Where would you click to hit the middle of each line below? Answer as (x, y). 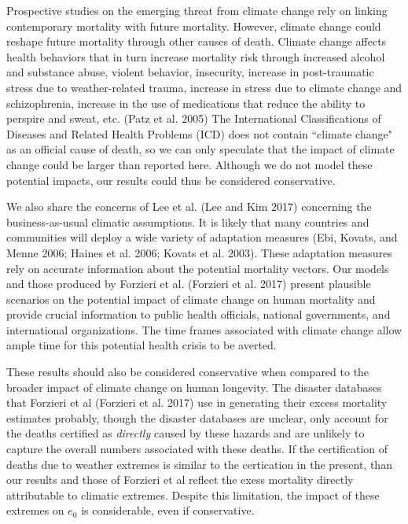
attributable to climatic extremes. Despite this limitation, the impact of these (193, 494)
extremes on (35, 510)
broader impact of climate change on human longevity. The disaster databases (194, 387)
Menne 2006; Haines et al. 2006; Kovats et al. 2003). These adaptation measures (199, 252)
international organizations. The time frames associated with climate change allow (204, 329)
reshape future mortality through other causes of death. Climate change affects (197, 41)
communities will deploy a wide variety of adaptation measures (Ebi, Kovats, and (202, 237)
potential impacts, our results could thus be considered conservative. (171, 180)
